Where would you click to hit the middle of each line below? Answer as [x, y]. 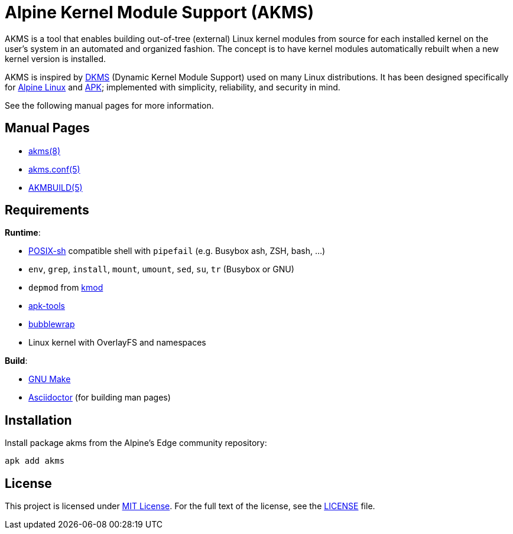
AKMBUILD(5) [56, 187]
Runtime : [23, 233]
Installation [38, 420]
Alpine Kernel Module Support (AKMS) [160, 12]
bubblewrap [52, 324]
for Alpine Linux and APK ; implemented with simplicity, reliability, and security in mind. [173, 87]
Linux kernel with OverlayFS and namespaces [117, 343]
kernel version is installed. [56, 58]
